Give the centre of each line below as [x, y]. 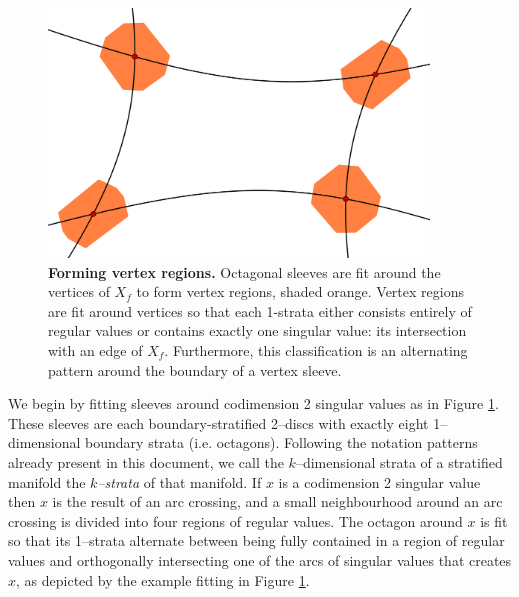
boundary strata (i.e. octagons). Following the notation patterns [281, 442]
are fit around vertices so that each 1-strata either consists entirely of [260, 310]
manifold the [47, 481]
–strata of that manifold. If [179, 481]
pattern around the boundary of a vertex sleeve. [195, 369]
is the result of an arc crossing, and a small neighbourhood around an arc [277, 501]
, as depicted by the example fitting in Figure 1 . [163, 579]
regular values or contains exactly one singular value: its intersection [257, 330]
